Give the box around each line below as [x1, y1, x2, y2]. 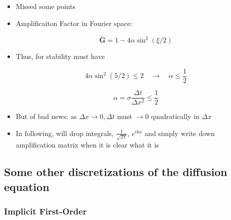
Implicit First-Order [4, 205, 87, 217]
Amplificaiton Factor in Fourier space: [15, 17, 132, 28]
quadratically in [151, 111, 199, 121]
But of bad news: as [15, 111, 77, 121]
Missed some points [15, 1, 75, 11]
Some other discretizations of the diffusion [4, 164, 227, 179]
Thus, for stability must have [15, 51, 105, 61]
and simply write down [144, 127, 215, 138]
